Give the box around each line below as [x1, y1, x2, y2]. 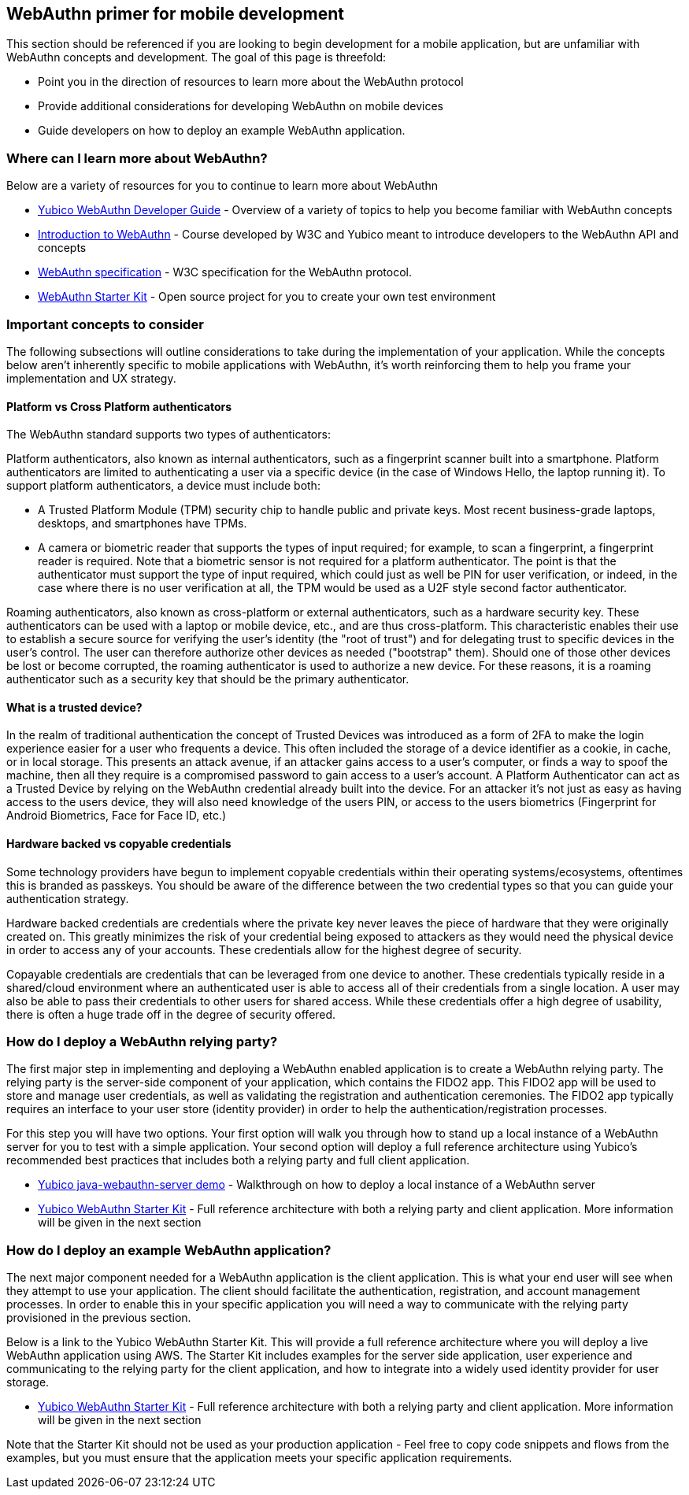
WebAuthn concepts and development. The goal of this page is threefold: [6, 50, 387, 65]
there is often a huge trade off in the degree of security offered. [6, 1007, 336, 1021]
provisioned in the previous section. [6, 1311, 191, 1325]
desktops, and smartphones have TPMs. [38, 516, 247, 531]
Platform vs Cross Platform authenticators [6, 399, 232, 413]
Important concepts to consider [6, 316, 204, 332]
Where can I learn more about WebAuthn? [6, 150, 268, 166]
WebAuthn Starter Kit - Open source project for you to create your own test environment [38, 290, 496, 304]
